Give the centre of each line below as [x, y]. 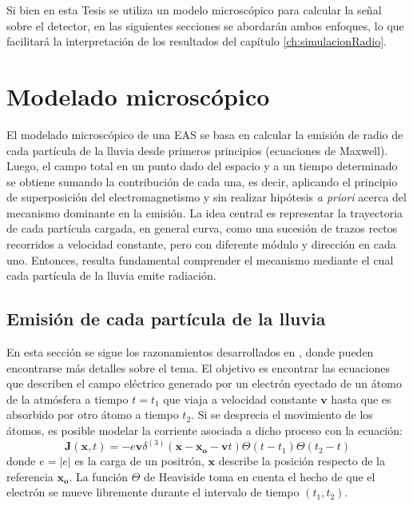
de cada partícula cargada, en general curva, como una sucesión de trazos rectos [202, 228]
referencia [30, 476]
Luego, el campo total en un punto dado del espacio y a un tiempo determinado [202, 166]
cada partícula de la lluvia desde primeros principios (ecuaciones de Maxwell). [197, 150]
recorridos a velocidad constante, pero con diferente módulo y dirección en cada [201, 244]
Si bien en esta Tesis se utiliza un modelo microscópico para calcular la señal [194, 10]
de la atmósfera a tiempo [68, 398]
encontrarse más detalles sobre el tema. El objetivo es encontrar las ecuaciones [198, 367]
